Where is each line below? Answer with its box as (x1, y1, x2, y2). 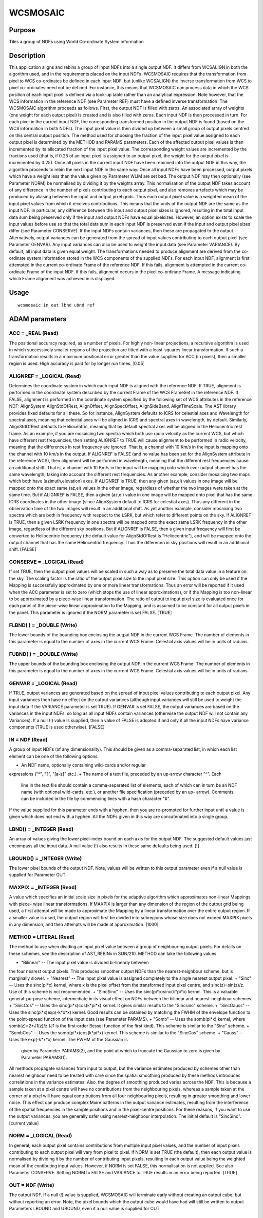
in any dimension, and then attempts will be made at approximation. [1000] (9, 921, 159, 927)
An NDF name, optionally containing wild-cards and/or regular (21, 762, 146, 768)
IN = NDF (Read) (9, 736, 48, 743)
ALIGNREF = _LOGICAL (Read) (9, 373, 81, 380)
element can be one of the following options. (9, 753, 99, 759)
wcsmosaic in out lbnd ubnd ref (18, 303, 95, 308)
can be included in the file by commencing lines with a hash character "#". (21, 796, 170, 801)
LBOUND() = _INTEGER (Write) (9, 855, 82, 862)
